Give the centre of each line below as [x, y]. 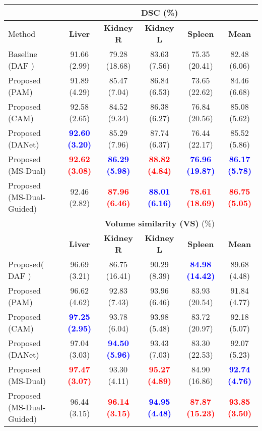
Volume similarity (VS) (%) [159, 223]
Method [22, 33]
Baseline [23, 54]
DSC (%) [159, 12]
